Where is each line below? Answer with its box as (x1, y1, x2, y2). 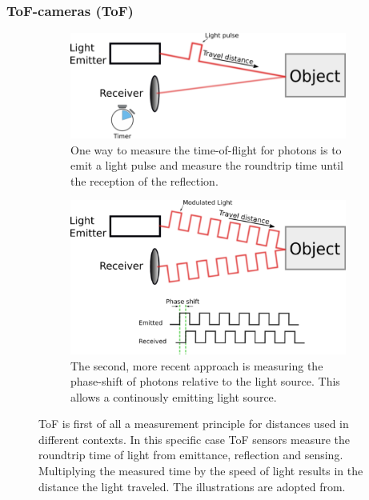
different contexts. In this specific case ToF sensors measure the (38, 430, 350, 447)
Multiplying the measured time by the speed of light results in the (38, 462, 363, 479)
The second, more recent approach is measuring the (70, 357, 323, 374)
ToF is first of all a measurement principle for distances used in (38, 415, 349, 432)
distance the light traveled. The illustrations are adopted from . (38, 478, 346, 494)
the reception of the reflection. (70, 172, 219, 189)
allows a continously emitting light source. (70, 388, 277, 405)
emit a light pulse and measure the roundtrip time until (70, 157, 343, 174)
